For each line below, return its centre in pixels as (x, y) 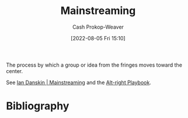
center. (15, 71)
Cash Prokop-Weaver (98, 27)
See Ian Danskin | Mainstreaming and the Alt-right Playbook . (79, 82)
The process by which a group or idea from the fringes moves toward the (94, 65)
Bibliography (38, 106)
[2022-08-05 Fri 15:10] (98, 38)
